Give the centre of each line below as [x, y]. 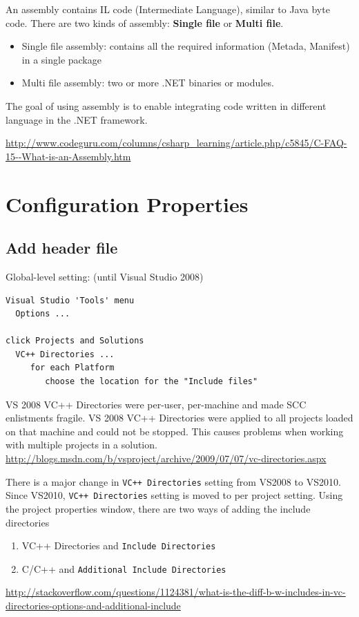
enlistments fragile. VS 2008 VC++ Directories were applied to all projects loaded [179, 418]
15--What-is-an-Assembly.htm [68, 156]
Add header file [62, 248]
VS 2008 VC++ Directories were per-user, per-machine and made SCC [156, 404]
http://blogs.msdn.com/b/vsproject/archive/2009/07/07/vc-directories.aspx [166, 458]
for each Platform [72, 368]
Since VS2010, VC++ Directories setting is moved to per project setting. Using [174, 495]
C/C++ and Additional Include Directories [124, 568]
